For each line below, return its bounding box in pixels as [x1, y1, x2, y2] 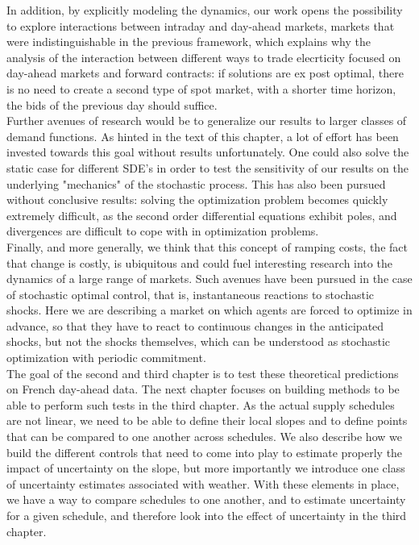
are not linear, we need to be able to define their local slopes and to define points [6, 412, 408, 429]
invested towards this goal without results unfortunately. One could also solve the [6, 144, 409, 160]
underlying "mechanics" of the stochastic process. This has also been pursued [6, 175, 386, 192]
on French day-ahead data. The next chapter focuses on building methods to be [6, 381, 400, 397]
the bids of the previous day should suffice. [6, 96, 218, 113]
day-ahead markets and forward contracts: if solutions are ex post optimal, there [6, 64, 404, 81]
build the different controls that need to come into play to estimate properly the [6, 443, 403, 460]
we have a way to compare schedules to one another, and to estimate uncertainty [6, 491, 406, 508]
